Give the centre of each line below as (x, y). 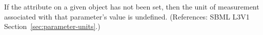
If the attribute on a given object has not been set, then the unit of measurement (132, 6)
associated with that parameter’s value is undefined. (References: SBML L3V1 (127, 16)
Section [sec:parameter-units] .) (52, 26)
